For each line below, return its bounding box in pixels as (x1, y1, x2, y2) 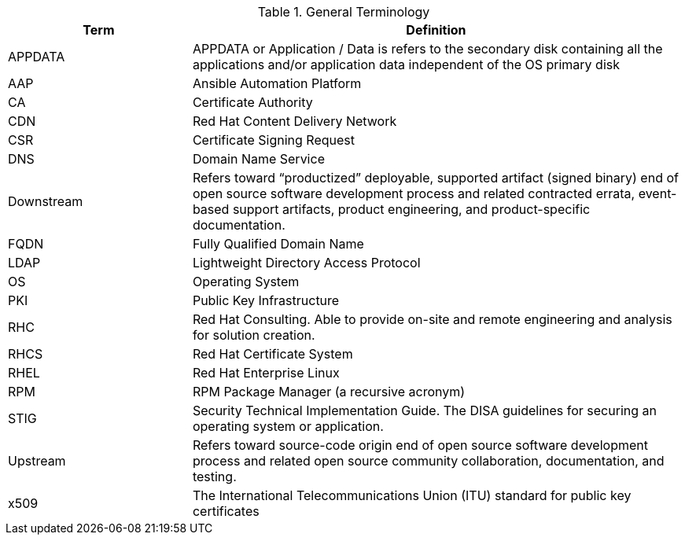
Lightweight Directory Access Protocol (192, 255, 421, 270)
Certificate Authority (192, 94, 313, 110)
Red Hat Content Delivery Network (192, 113, 397, 129)
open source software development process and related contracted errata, (192, 186, 635, 201)
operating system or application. (192, 418, 384, 434)
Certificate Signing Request (192, 132, 355, 148)
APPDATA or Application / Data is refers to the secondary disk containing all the (192, 41, 663, 57)
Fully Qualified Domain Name (192, 236, 364, 252)
